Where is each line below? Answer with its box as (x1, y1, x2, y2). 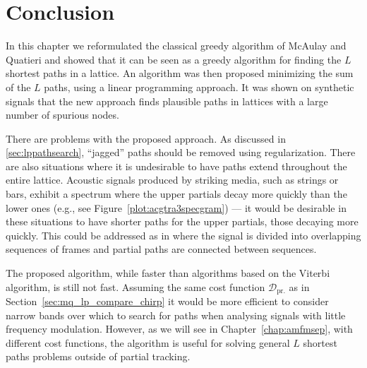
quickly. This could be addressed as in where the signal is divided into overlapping (6, 227, 361, 242)
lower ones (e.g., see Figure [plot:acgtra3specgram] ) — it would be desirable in (6, 200, 347, 215)
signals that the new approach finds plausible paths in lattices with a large (6, 93, 328, 108)
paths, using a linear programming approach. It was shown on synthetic (44, 79, 354, 94)
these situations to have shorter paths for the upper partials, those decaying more (6, 214, 359, 229)
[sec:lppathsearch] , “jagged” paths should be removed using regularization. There (6, 145, 356, 160)
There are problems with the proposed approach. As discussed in (6, 131, 286, 146)
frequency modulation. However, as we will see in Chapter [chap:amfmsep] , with (6, 321, 353, 336)
